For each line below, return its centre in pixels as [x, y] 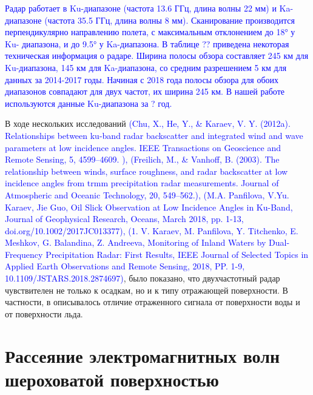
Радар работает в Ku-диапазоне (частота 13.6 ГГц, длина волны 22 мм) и [141, 8]
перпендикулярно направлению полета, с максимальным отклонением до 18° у [150, 32]
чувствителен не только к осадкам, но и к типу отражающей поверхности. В [146, 290]
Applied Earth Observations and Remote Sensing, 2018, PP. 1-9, [125, 266]
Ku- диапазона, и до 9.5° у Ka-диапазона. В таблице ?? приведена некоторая [147, 43]
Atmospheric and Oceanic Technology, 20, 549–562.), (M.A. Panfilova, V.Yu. [147, 194]
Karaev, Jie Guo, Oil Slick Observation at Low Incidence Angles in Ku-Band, [149, 207]
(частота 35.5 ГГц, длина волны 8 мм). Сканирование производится [170, 20]
